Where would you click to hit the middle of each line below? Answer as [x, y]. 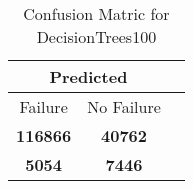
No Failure [124, 106]
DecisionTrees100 [96, 36]
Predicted [88, 76]
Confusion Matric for [96, 13]
